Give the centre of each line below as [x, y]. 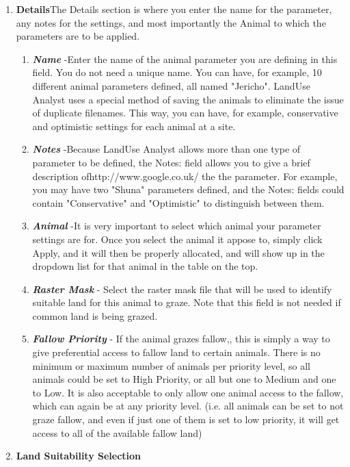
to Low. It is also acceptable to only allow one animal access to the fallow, [188, 392]
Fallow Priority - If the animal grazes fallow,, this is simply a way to [181, 339]
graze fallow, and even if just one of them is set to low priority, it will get [186, 419]
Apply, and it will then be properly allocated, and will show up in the [178, 252]
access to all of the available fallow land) [117, 432]
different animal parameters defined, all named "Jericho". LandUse [171, 85]
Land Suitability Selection [79, 456]
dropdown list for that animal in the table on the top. [145, 266]
